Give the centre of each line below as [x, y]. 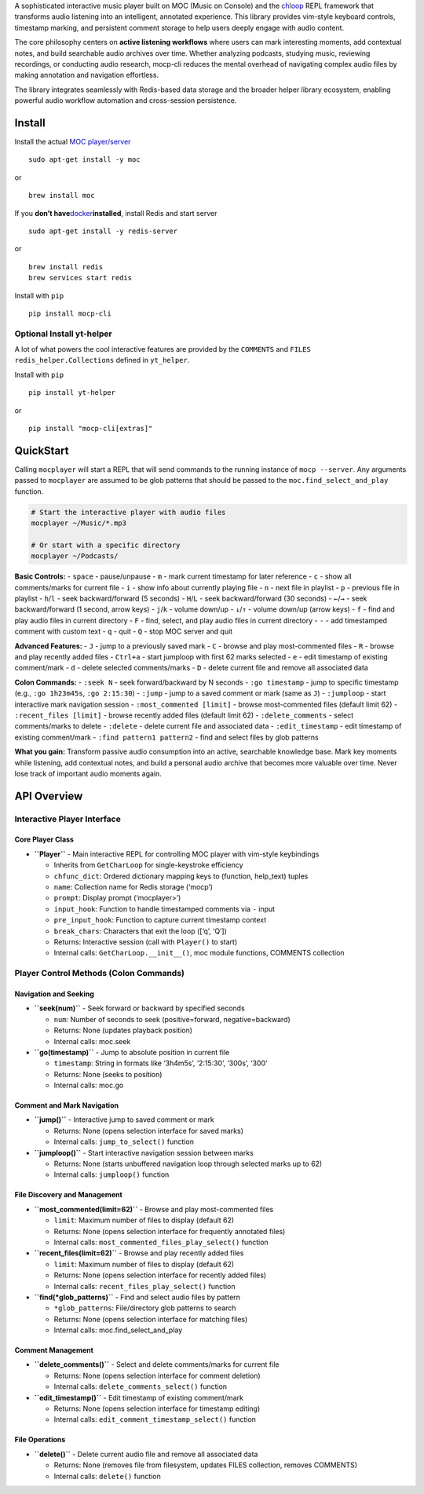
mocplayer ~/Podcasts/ [75, 556]
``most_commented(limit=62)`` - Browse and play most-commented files [154, 1209]
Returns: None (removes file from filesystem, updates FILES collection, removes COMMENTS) [205, 1465]
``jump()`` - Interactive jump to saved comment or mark [124, 1120]
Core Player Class [44, 839]
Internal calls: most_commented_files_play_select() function [161, 1242]
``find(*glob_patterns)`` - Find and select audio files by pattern [137, 1297]
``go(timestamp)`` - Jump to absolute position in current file [132, 1052]
